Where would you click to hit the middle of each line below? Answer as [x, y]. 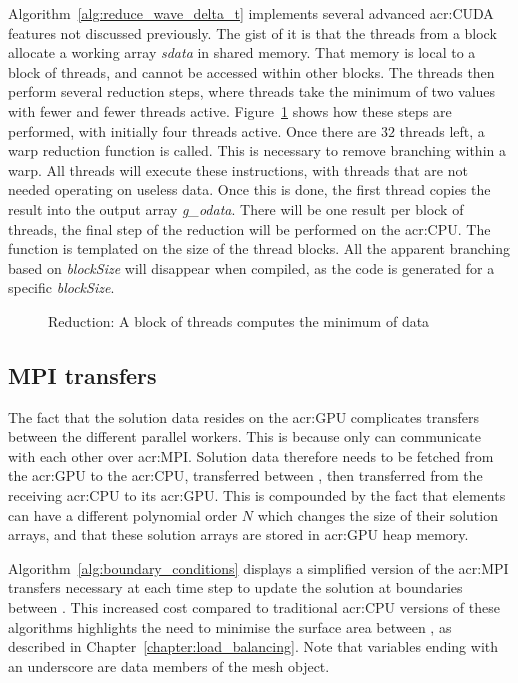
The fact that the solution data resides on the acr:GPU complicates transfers [244, 416]
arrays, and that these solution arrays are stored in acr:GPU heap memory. [238, 534]
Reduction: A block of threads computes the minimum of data [239, 320]
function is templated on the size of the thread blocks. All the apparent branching [259, 248]
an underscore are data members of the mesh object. [169, 665]
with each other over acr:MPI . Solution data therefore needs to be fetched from [251, 455]
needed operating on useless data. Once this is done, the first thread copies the [249, 189]
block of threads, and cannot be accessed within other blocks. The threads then [251, 71]
